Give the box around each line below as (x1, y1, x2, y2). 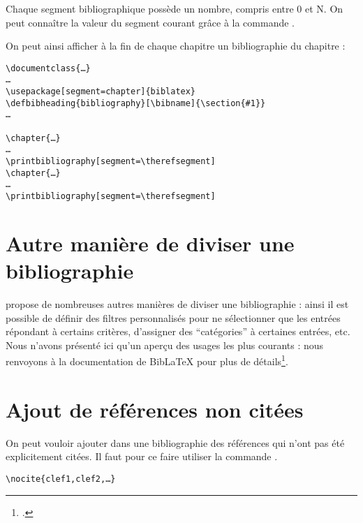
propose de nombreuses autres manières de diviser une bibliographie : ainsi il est (6, 296, 349, 311)
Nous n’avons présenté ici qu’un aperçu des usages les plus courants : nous (6, 337, 324, 352)
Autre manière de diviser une (6, 228, 295, 257)
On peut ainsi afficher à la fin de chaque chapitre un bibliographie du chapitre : (6, 38, 346, 53)
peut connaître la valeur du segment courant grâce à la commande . (6, 15, 295, 29)
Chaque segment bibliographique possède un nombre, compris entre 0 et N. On (6, 1, 343, 15)
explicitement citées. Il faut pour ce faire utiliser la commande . (6, 449, 278, 464)
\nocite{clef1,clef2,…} (6, 473, 116, 484)
